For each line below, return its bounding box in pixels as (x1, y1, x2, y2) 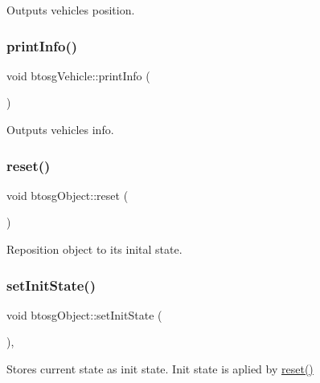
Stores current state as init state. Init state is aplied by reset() (6, 361, 314, 377)
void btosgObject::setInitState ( (6, 306, 162, 323)
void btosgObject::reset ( (6, 186, 129, 203)
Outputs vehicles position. (6, 2, 135, 18)
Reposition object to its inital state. (6, 241, 183, 257)
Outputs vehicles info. (6, 121, 114, 137)
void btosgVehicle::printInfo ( (6, 67, 150, 84)
